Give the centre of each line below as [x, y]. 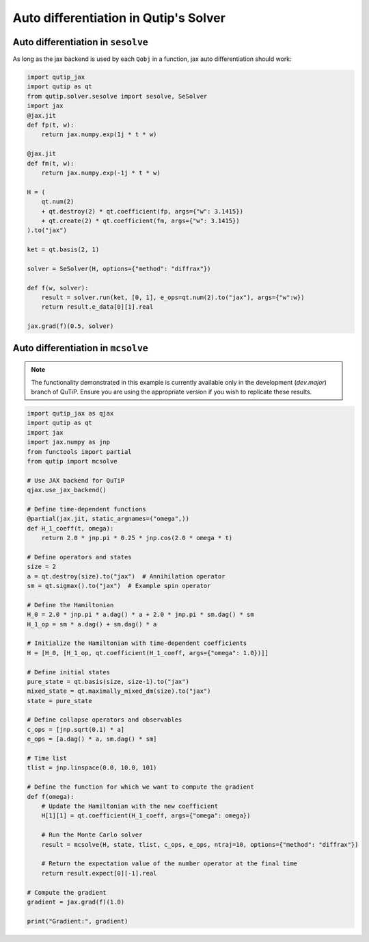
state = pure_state [59, 701]
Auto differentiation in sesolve [80, 42]
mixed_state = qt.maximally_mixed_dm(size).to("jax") [119, 691]
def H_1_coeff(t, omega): [70, 528]
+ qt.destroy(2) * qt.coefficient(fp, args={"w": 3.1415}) [142, 211]
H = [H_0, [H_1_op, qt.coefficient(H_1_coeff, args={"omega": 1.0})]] [148, 653]
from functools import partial [80, 451]
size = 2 [42, 567]
